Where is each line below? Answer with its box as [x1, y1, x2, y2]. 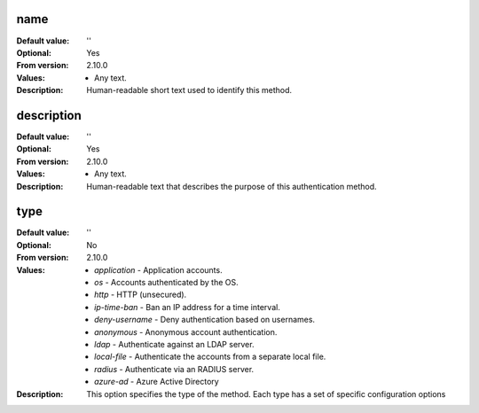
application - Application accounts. [94, 264, 223, 275]
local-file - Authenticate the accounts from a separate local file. [94, 351, 326, 362]
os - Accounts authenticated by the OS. [94, 277, 239, 288]
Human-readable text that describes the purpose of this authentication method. [86, 181, 377, 191]
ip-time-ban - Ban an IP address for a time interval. [94, 301, 281, 312]
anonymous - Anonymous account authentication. [94, 326, 278, 337]
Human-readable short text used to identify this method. [86, 85, 293, 96]
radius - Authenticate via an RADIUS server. [94, 363, 255, 374]
